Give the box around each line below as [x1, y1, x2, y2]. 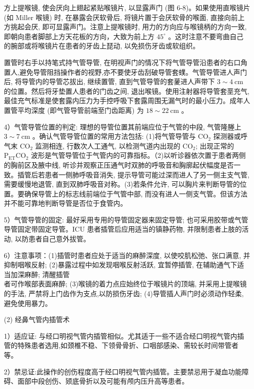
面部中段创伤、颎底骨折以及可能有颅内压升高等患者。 [17, 376, 189, 386]
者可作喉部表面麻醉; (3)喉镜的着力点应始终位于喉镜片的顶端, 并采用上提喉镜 [4, 279, 247, 289]
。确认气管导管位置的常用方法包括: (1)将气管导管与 [32, 131, 196, 141]
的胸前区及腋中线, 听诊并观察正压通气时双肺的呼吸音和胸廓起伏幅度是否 [4, 159, 234, 170]
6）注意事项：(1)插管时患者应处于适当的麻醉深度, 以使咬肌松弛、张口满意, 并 [4, 250, 250, 260]
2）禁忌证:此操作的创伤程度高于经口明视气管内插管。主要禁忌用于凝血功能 [4, 366, 242, 376]
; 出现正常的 [195, 140, 234, 151]
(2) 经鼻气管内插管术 [4, 314, 70, 324]
